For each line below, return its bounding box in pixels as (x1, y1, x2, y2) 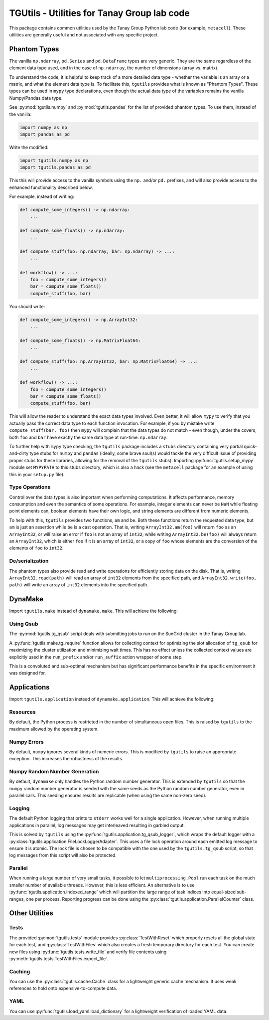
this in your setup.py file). (9, 471, 65, 477)
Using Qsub (9, 620, 38, 627)
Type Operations (9, 484, 51, 491)
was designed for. (9, 670, 46, 676)
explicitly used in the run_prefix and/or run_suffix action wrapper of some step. (9, 654, 183, 660)
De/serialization (9, 557, 49, 564)
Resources (9, 708, 36, 715)
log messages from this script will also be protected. (9, 852, 117, 858)
